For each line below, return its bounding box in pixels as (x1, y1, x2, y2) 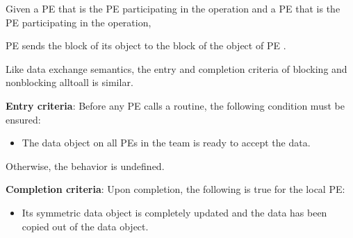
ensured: (6, 112, 41, 126)
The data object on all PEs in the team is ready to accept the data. (22, 135, 311, 150)
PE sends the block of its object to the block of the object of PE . (6, 38, 286, 53)
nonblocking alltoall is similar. (6, 75, 133, 90)
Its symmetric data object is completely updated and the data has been (22, 205, 327, 219)
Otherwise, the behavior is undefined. (6, 158, 165, 173)
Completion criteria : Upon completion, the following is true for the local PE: (6, 182, 345, 196)
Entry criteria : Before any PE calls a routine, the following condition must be (6, 98, 345, 112)
